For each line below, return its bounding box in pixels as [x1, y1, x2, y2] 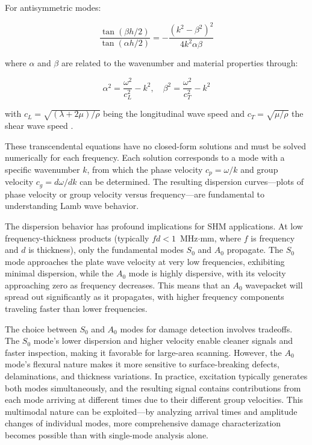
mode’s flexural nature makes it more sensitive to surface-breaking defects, [5, 358, 280, 370]
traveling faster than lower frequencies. [5, 302, 148, 315]
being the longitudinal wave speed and [102, 107, 245, 120]
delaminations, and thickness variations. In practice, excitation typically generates [5, 370, 308, 382]
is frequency [251, 231, 295, 244]
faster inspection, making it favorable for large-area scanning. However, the [5, 346, 282, 358]
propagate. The [226, 243, 284, 256]
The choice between [5, 322, 77, 335]
